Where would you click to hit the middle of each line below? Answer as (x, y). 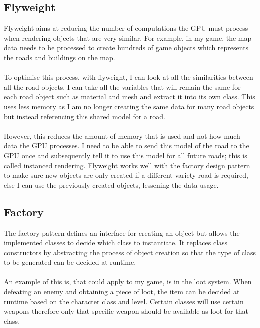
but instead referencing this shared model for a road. (85, 116)
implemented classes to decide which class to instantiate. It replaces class (116, 243)
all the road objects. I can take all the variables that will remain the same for (122, 87)
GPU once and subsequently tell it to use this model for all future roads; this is (126, 155)
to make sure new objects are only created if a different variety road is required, (126, 175)
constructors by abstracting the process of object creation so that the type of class (130, 252)
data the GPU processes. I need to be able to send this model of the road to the (127, 146)
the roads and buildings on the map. (60, 57)
